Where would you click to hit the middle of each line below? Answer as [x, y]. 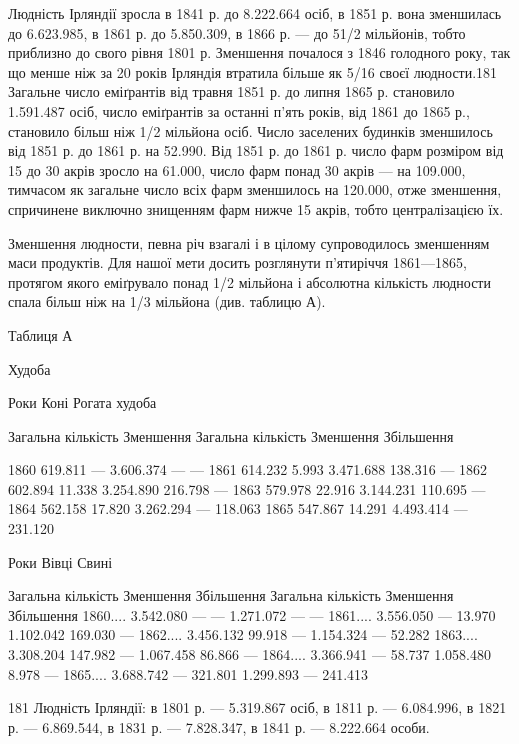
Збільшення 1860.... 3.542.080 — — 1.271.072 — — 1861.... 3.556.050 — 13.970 [252, 614]
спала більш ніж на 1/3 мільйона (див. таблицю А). [167, 301]
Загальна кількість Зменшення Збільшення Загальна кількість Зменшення [231, 595]
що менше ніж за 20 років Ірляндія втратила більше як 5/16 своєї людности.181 [253, 71]
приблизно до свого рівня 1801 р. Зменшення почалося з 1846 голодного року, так [259, 52]
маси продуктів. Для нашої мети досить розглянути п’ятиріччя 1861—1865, [237, 262]
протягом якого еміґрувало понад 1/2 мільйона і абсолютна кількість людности [249, 281]
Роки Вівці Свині [60, 561]
